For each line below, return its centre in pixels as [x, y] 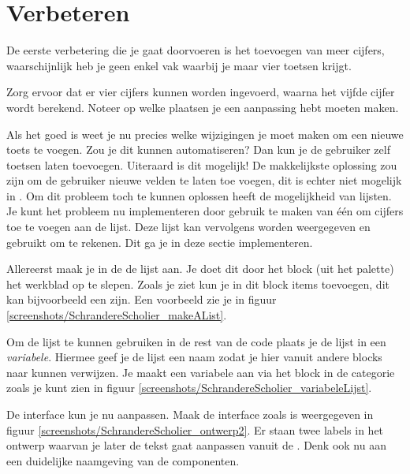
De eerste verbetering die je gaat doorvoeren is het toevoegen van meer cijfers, [196, 50]
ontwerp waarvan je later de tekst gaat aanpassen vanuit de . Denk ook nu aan [196, 445]
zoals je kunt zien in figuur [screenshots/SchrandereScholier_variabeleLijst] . [189, 388]
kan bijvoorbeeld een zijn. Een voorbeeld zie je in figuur [142, 299]
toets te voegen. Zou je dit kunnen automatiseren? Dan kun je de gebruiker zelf [198, 149]
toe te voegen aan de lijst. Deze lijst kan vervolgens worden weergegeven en [188, 227]
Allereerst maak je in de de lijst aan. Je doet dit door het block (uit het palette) [200, 269]
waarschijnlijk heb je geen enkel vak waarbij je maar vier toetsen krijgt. [179, 65]
